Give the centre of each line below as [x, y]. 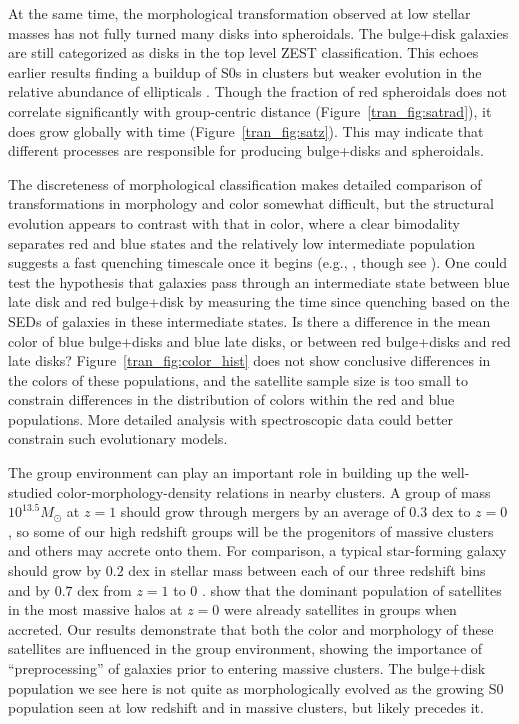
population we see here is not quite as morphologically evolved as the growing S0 [256, 687]
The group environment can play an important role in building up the [222, 472]
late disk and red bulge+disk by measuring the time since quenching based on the [259, 301]
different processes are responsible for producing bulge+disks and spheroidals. [246, 150]
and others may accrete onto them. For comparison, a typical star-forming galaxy [257, 550]
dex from [104, 589]
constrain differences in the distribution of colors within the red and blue [231, 399]
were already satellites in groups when [340, 609]
